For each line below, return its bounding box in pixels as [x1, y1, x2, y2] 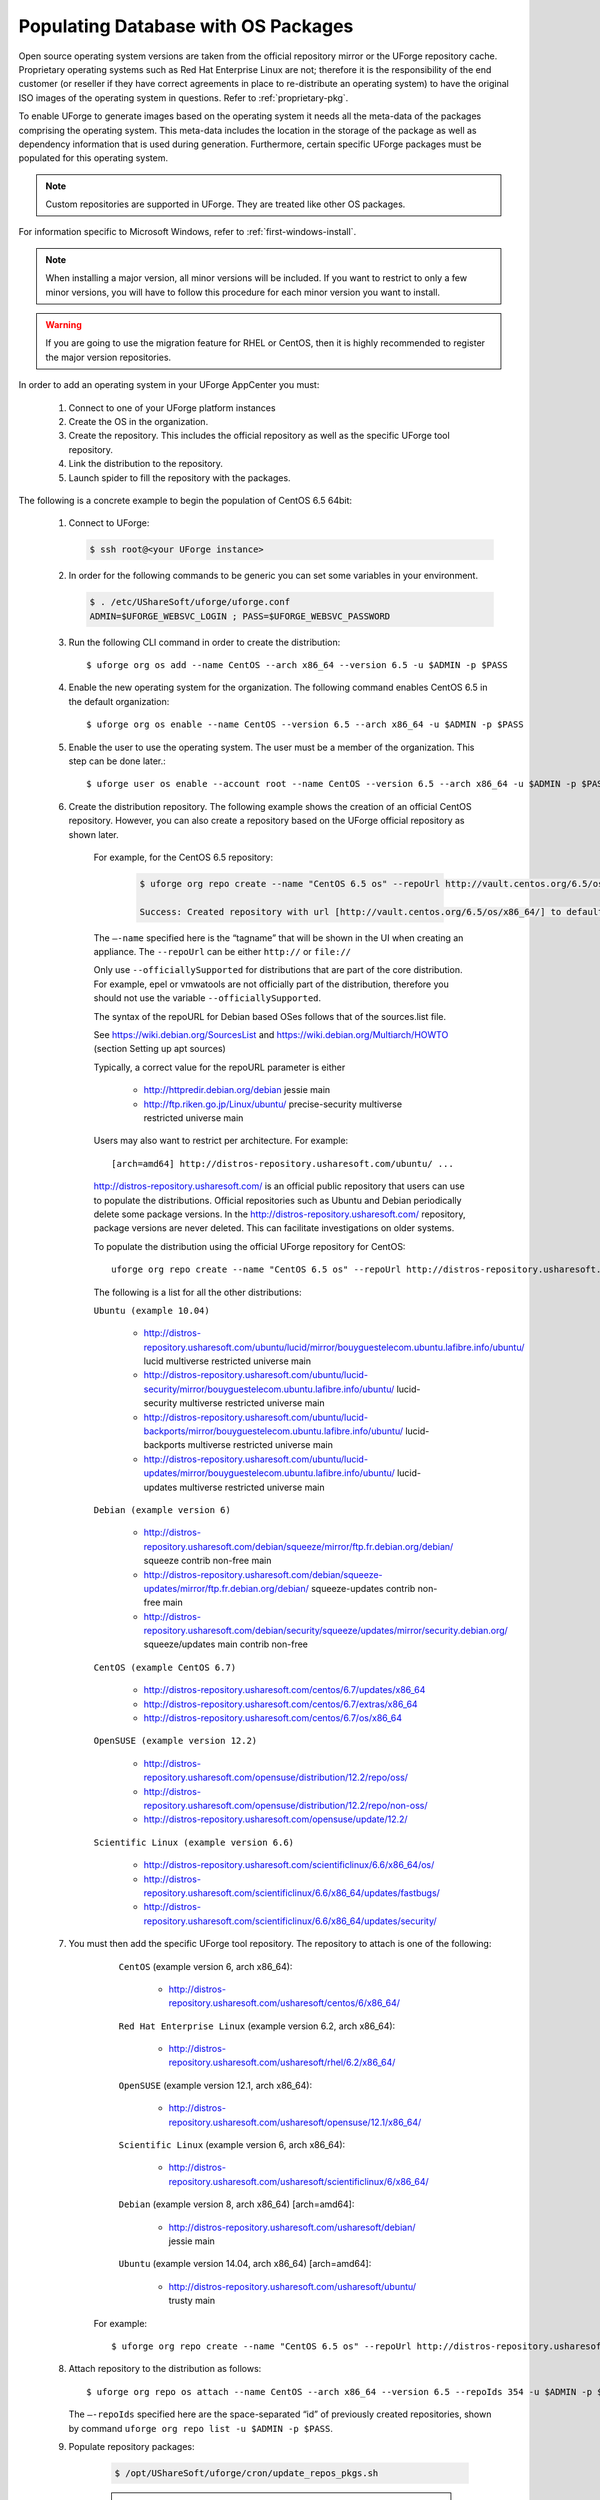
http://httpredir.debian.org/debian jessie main [143, 1084, 331, 1096]
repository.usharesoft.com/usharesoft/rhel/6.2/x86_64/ [168, 2056, 396, 2069]
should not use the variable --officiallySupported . [93, 992, 322, 1004]
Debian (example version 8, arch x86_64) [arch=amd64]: [118, 2198, 355, 2210]
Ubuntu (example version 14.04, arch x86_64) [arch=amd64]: [118, 2258, 372, 2270]
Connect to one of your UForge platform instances [68, 401, 276, 414]
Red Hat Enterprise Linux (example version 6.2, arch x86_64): [118, 2020, 396, 2032]
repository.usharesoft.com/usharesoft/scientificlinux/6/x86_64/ [168, 2175, 429, 2187]
